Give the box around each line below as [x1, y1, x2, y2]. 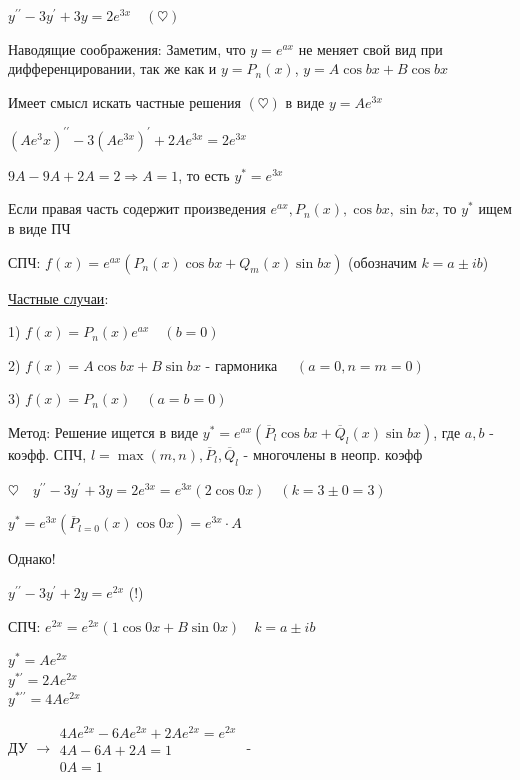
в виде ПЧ [8, 218, 71, 239]
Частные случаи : [8, 287, 109, 308]
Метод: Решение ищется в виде [8, 422, 199, 443]
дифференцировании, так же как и [8, 58, 217, 79]
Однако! [8, 548, 56, 569]
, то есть [178, 164, 230, 185]
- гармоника [205, 354, 278, 375]
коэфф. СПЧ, [8, 444, 87, 465]
